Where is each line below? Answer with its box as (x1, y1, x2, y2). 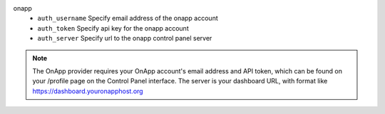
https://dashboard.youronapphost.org (32, 86, 143, 95)
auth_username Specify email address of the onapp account (37, 14, 218, 23)
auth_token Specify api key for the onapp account (37, 24, 189, 32)
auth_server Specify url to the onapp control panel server (37, 34, 212, 43)
